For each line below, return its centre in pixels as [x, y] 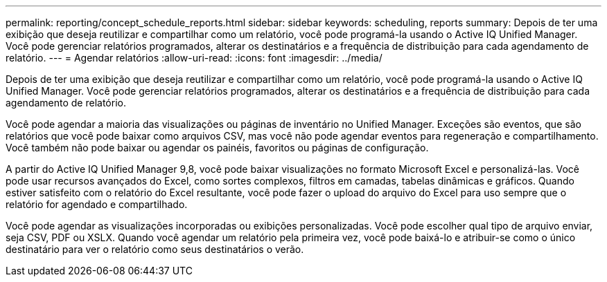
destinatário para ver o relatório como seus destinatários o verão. [155, 249]
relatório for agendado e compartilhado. [97, 204]
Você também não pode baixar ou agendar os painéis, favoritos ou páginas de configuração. [217, 148]
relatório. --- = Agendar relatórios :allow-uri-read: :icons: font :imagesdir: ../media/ [194, 58]
